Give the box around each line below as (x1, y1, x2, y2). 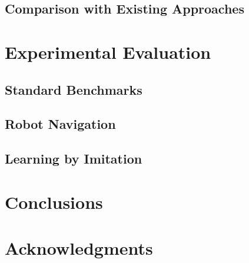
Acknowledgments (5, 236, 153, 260)
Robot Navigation (5, 115, 116, 133)
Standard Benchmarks (5, 80, 142, 98)
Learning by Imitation (5, 149, 142, 168)
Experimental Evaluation (5, 39, 211, 64)
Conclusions (5, 189, 103, 214)
